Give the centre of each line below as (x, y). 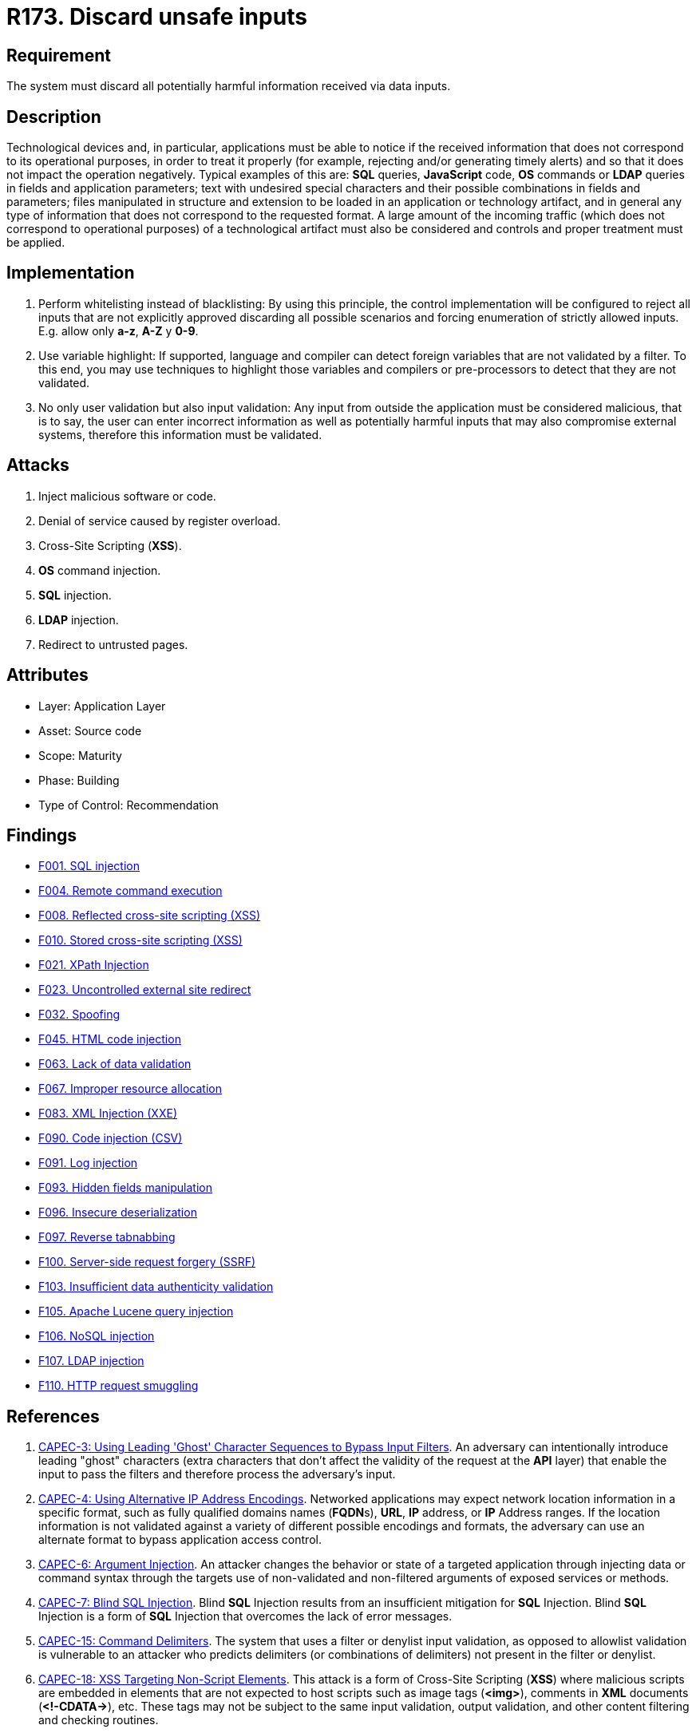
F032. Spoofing (79, 1015)
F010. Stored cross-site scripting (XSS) (140, 940)
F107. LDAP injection (91, 1361)
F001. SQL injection (89, 866)
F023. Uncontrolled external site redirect (145, 990)
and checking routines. (99, 1720)
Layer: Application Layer (102, 706)
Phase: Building (79, 780)
